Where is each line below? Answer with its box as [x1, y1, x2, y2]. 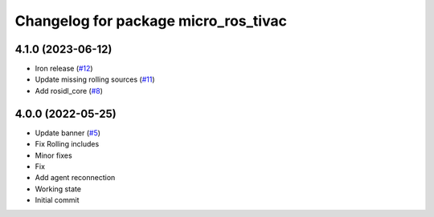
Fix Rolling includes [35, 139, 100, 149]
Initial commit [35, 195, 80, 205]
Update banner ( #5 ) [35, 128, 100, 138]
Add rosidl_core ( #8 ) [35, 86, 104, 95]
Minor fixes [35, 151, 72, 160]
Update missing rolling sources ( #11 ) [35, 74, 156, 84]
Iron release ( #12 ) [35, 64, 93, 74]
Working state [35, 184, 82, 194]
